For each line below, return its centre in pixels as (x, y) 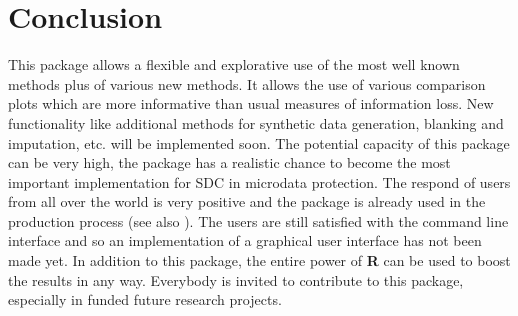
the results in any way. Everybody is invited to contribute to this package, (236, 279)
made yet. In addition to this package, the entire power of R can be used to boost (259, 260)
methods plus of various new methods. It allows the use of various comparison (247, 83)
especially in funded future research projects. (145, 299)
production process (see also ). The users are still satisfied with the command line (258, 220)
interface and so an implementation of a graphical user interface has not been (245, 240)
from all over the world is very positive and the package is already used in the (247, 201)
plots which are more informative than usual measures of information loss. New (251, 103)
